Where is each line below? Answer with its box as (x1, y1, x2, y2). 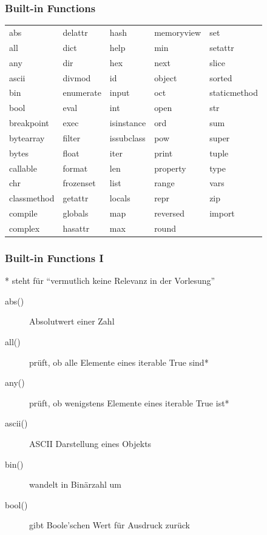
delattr (63, 25, 88, 38)
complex (9, 221, 40, 234)
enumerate (63, 86, 101, 99)
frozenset (63, 177, 96, 189)
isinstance (109, 116, 146, 129)
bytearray (9, 131, 45, 144)
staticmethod (209, 86, 258, 99)
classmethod (9, 192, 55, 204)
